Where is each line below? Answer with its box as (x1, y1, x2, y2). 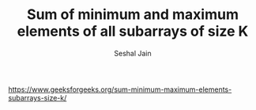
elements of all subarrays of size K (17, 22, 249, 40)
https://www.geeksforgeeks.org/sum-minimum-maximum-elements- (8, 85, 232, 94)
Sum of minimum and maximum (26, 6, 239, 24)
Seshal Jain (114, 48, 152, 58)
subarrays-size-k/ (8, 93, 67, 102)
